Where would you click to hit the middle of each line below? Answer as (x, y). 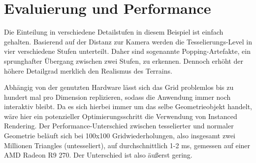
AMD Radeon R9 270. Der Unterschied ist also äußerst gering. (98, 155)
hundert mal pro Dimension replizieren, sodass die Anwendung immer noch (117, 97)
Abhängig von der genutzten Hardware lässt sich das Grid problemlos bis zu (119, 87)
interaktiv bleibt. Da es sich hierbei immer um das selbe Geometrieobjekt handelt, (128, 106)
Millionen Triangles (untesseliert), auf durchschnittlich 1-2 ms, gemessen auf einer (127, 145)
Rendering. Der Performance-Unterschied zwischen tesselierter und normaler (119, 126)
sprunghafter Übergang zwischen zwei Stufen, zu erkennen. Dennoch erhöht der (124, 61)
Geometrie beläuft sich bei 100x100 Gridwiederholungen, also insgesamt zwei (120, 136)
